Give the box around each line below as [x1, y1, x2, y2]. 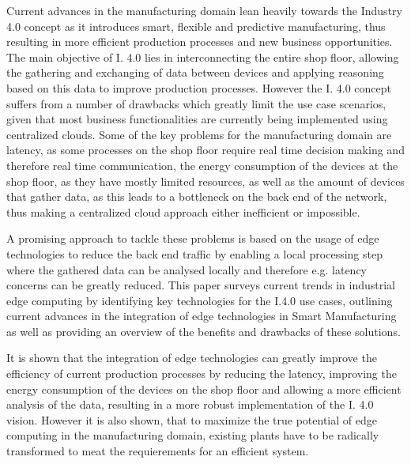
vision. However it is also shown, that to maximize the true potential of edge [6, 411, 377, 428]
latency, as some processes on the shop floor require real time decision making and [6, 141, 405, 158]
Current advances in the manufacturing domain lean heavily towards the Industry [6, 2, 402, 18]
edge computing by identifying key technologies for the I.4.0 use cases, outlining [6, 292, 393, 308]
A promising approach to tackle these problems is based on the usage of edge [6, 230, 379, 247]
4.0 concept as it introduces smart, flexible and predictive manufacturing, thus [6, 17, 386, 34]
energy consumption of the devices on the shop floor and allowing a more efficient [6, 380, 402, 397]
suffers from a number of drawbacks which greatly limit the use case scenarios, [6, 95, 386, 111]
